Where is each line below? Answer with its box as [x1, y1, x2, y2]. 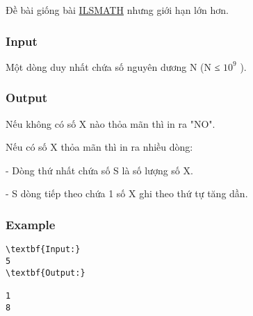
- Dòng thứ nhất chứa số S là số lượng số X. [6, 163, 193, 177]
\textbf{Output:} [6, 267, 85, 278]
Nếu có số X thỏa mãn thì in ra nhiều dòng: [6, 140, 193, 154]
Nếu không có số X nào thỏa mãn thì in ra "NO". [6, 116, 215, 131]
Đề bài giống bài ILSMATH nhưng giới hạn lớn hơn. [6, 3, 229, 17]
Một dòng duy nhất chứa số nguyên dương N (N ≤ [6, 59, 220, 74]
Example [6, 215, 56, 233]
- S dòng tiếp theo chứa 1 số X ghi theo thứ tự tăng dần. [6, 186, 248, 201]
